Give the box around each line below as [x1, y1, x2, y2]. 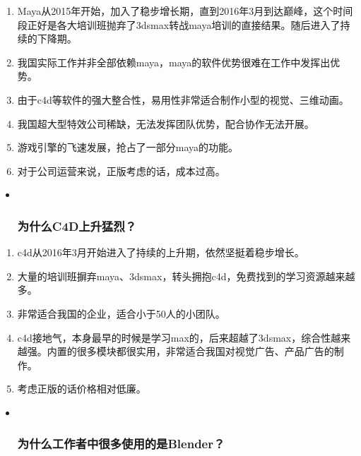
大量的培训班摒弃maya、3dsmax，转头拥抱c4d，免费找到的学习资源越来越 [17, 268, 355, 283]
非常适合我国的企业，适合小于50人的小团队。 [17, 306, 225, 320]
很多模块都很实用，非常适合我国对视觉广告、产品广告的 [76, 344, 334, 359]
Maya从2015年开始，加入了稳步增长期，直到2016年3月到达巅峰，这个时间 [17, 4, 353, 18]
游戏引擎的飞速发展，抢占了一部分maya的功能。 [17, 140, 239, 155]
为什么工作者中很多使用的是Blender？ [17, 435, 225, 452]
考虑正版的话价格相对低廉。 [17, 381, 146, 396]
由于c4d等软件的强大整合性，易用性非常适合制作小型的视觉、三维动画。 [17, 92, 349, 107]
